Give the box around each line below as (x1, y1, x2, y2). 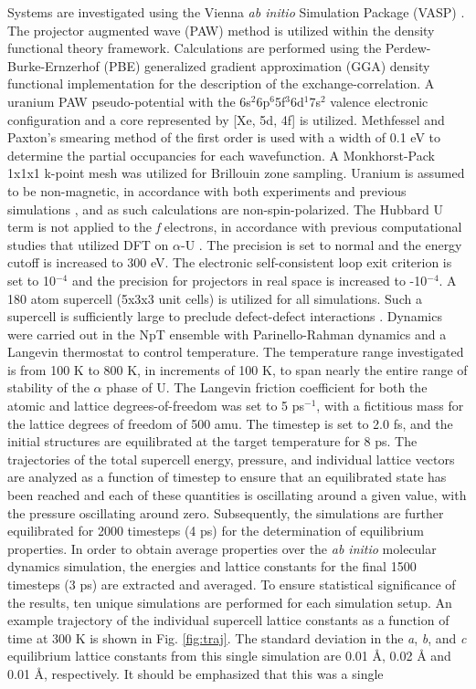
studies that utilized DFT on (7, 235, 169, 254)
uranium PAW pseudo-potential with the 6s (7, 91, 251, 110)
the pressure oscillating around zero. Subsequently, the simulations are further (7, 503, 444, 522)
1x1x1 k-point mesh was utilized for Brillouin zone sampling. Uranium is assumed (7, 163, 465, 183)
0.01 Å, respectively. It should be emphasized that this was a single (7, 663, 384, 683)
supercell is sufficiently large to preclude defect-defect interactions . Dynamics (7, 307, 442, 326)
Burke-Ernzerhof (7, 56, 100, 75)
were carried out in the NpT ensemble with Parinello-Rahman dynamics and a (7, 324, 447, 343)
